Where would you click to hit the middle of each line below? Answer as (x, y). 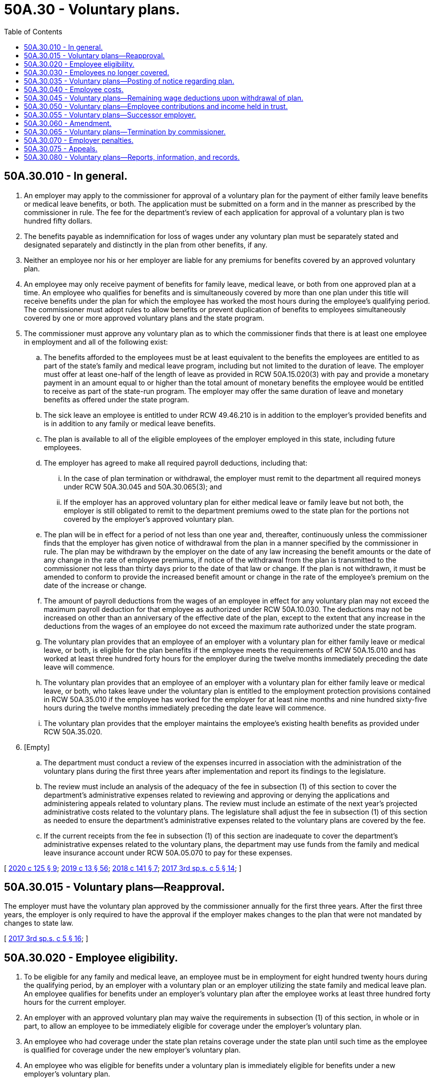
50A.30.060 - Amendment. (68, 123)
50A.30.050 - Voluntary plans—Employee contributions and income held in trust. (156, 106)
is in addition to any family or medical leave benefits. (130, 423)
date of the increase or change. (95, 585)
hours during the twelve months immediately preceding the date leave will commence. (185, 708)
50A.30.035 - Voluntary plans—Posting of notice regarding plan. (129, 81)
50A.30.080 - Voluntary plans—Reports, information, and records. (132, 157)
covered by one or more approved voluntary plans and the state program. (144, 318)
